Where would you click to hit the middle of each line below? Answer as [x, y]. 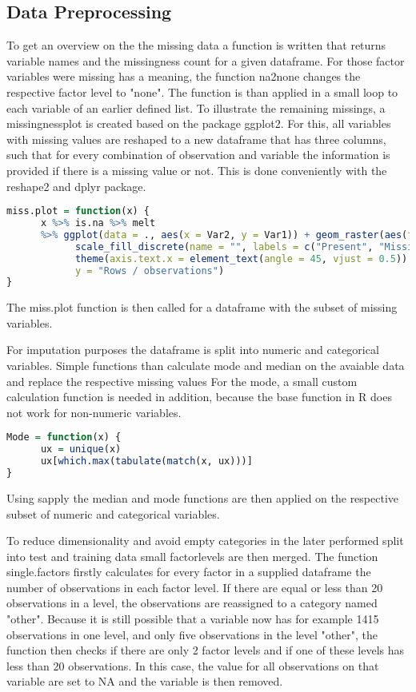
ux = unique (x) [81, 449]
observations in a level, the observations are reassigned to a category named [192, 603]
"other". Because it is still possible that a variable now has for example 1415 [193, 619]
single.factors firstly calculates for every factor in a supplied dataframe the [189, 572]
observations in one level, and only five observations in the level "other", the [192, 634]
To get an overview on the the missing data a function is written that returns [196, 45]
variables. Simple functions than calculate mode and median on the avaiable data [206, 366]
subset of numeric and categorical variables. [113, 513]
